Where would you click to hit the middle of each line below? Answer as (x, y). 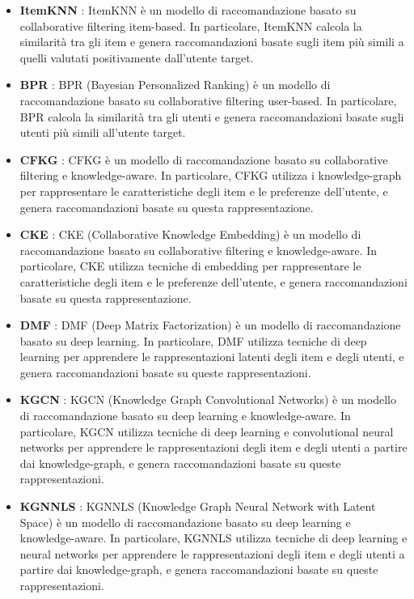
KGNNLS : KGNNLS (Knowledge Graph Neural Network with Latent (198, 506)
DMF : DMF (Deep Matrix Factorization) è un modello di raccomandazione (210, 325)
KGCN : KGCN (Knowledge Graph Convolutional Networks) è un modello (208, 399)
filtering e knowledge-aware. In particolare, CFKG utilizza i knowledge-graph (211, 175)
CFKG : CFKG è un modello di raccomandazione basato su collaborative (204, 159)
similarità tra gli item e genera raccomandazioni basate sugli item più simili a (212, 42)
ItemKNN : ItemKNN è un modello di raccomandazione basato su (188, 10)
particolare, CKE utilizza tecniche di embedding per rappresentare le (190, 266)
